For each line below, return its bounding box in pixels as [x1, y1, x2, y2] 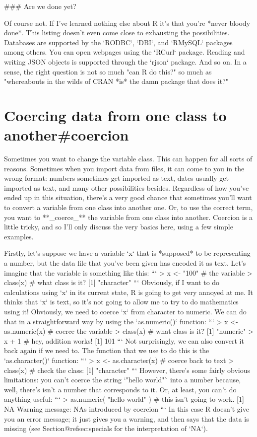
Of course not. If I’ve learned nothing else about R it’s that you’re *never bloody [4, 17, 251, 28]
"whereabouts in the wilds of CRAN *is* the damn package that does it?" [4, 76, 228, 86]
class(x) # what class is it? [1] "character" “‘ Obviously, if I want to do [4, 277, 220, 288]
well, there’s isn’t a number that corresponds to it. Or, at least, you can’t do [4, 384, 237, 394]
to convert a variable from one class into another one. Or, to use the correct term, [4, 202, 253, 213]
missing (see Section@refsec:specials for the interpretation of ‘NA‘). [4, 423, 208, 434]
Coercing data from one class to [4, 105, 227, 125]
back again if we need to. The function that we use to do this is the [4, 345, 209, 356]
